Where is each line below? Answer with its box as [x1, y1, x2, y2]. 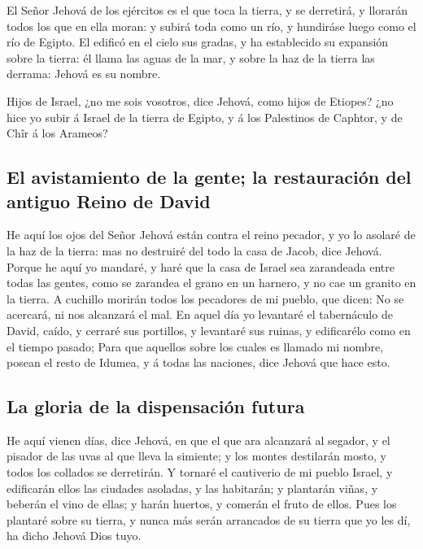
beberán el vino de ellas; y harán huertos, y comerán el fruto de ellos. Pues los [7, 495, 397, 512]
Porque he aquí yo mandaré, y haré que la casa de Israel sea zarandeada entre [7, 258, 395, 275]
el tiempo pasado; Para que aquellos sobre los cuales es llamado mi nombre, [7, 338, 384, 355]
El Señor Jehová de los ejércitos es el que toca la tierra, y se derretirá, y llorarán [7, 2, 408, 18]
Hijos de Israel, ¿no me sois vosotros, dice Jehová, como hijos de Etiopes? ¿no [7, 92, 394, 109]
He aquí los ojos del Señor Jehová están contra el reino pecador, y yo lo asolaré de [7, 226, 416, 243]
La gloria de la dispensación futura [7, 394, 305, 419]
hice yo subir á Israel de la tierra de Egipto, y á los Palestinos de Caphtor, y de [7, 108, 403, 125]
